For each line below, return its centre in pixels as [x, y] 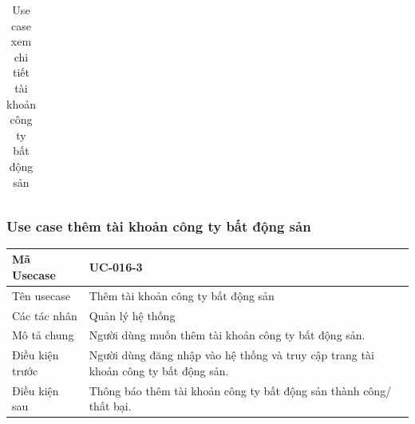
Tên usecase [41, 295]
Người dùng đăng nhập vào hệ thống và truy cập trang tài [231, 355]
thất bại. [110, 406]
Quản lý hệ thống [132, 315]
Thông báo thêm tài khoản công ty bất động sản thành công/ [240, 390]
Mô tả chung [43, 335]
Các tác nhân [45, 315]
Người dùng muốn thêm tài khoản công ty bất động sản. [227, 335]
